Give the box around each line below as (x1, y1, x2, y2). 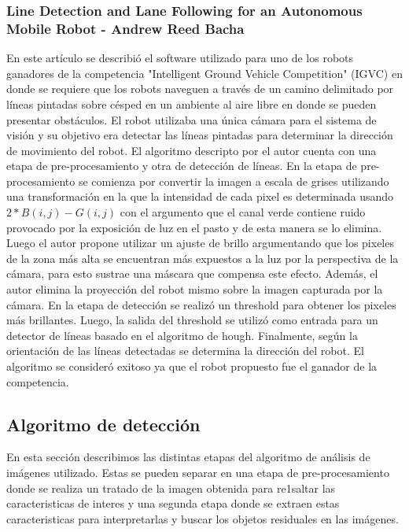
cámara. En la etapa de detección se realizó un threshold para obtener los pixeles (6, 296, 396, 312)
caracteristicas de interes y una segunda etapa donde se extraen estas (6, 495, 340, 512)
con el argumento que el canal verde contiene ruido (120, 204, 366, 220)
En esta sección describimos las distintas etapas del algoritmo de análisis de (6, 449, 370, 465)
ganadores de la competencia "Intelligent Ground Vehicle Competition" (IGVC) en (6, 65, 403, 81)
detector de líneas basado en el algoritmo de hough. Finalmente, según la (6, 327, 358, 343)
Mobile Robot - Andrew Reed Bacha (6, 18, 245, 38)
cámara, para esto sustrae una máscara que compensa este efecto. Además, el (6, 265, 378, 282)
